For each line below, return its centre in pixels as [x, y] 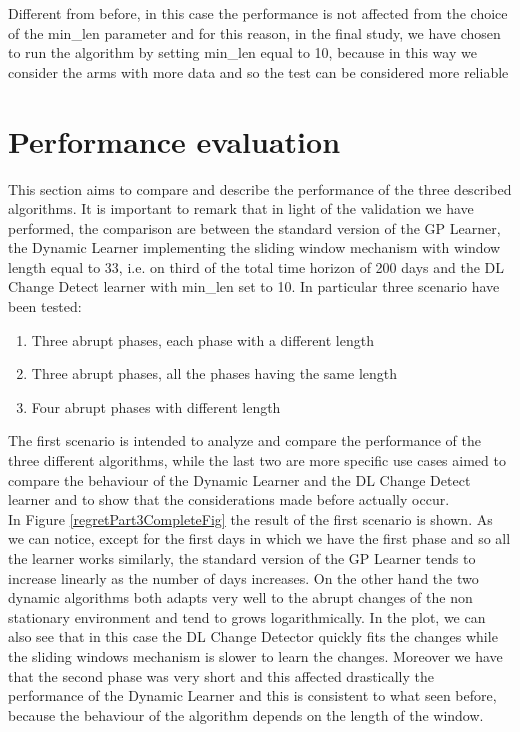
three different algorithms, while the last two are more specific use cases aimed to [257, 460]
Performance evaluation [174, 140]
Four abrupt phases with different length [156, 406]
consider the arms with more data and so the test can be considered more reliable [258, 71]
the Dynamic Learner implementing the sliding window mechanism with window [254, 247]
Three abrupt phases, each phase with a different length [202, 339]
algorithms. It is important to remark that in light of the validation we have [241, 208]
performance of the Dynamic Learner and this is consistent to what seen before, [252, 695]
